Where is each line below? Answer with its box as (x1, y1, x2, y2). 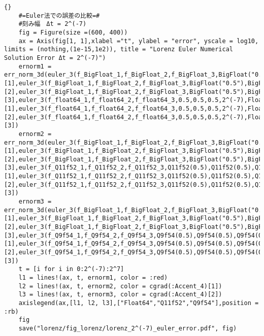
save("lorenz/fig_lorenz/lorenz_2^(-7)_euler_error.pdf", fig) (18, 324, 237, 332)
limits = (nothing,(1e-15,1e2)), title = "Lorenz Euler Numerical (4, 46, 234, 53)
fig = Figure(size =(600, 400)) (18, 28, 128, 36)
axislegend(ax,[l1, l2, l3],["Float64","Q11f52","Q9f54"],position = (18, 299, 259, 307)
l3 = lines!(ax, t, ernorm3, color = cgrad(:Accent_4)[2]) (18, 291, 222, 298)
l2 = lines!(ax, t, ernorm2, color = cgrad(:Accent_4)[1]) (18, 282, 222, 290)
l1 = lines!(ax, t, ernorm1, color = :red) (18, 274, 168, 281)
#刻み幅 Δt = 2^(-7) (18, 20, 87, 28)
